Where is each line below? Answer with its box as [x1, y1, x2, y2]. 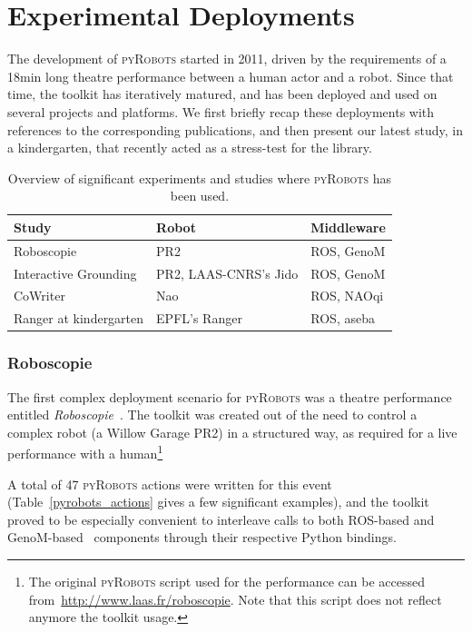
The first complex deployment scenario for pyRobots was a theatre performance [7, 387, 452, 406]
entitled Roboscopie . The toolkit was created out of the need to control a [7, 405, 418, 424]
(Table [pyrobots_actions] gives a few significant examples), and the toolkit [7, 492, 429, 511]
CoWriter [14, 286, 65, 305]
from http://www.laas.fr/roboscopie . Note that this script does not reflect [28, 589, 442, 608]
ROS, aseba [310, 309, 375, 328]
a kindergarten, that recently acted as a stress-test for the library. [7, 138, 372, 157]
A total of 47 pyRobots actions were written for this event [7, 474, 332, 493]
